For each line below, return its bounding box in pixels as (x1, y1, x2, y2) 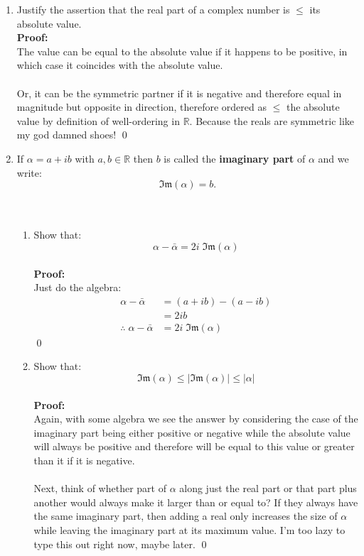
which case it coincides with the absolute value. (16, 58, 223, 72)
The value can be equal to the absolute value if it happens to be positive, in (16, 43, 348, 58)
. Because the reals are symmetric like (189, 113, 355, 128)
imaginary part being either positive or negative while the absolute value (33, 425, 350, 440)
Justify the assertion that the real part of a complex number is (16, 2, 290, 16)
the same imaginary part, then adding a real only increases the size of (33, 508, 338, 523)
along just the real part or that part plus (179, 481, 357, 496)
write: (16, 165, 42, 180)
